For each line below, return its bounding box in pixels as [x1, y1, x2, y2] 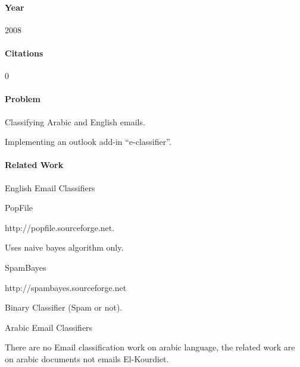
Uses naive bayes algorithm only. [5, 241, 124, 254]
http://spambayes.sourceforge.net [5, 281, 127, 293]
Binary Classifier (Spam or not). [5, 301, 123, 314]
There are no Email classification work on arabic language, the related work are [5, 341, 295, 353]
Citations [5, 46, 43, 59]
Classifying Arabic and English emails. [5, 115, 145, 128]
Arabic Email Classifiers [5, 321, 93, 333]
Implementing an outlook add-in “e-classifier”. [5, 135, 171, 148]
